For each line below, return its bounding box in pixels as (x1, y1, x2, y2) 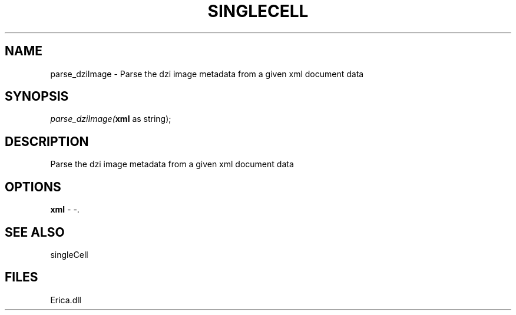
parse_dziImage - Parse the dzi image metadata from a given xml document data (50, 68, 364, 79)
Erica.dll (50, 294, 81, 305)
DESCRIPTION (5, 134, 89, 149)
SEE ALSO (5, 224, 65, 240)
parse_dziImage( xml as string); (50, 114, 171, 124)
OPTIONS (5, 179, 61, 194)
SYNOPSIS (5, 89, 69, 104)
